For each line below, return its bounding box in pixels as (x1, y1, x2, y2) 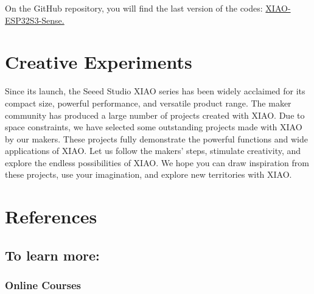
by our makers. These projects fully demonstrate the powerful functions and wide (5, 132, 308, 145)
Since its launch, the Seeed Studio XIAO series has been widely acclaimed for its (5, 85, 305, 97)
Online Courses (5, 278, 82, 293)
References (5, 204, 97, 229)
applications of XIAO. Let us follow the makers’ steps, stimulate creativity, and (5, 144, 301, 157)
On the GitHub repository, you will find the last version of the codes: (5, 2, 263, 14)
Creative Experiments (5, 49, 192, 74)
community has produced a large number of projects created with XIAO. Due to (5, 108, 305, 121)
